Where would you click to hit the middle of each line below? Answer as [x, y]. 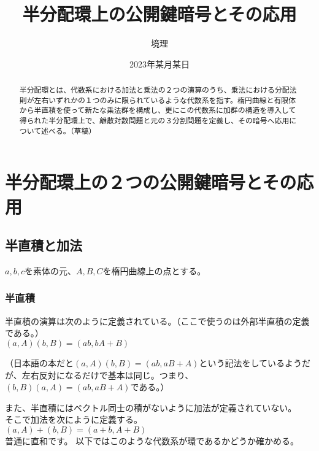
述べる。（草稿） [69, 130]
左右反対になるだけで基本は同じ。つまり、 [108, 375]
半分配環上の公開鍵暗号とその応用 [159, 14]
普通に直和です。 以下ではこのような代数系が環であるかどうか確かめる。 [152, 440]
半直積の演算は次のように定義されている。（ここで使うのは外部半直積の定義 [157, 321]
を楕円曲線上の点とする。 [154, 270]
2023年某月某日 [159, 64]
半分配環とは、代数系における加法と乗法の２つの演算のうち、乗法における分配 [154, 90]
